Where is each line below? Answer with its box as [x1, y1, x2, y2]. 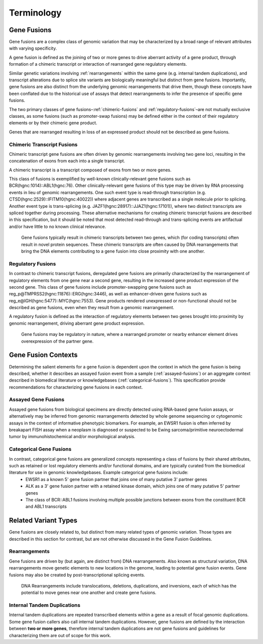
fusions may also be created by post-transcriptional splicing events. [9, 572, 146, 578]
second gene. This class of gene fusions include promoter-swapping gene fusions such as [9, 284, 191, 290]
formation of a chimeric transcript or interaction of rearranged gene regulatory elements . [9, 61, 188, 67]
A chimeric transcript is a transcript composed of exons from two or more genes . [9, 167, 171, 173]
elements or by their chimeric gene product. [9, 120, 97, 126]
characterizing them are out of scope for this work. [9, 632, 112, 638]
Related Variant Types [9, 516, 77, 525]
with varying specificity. [9, 45, 57, 51]
